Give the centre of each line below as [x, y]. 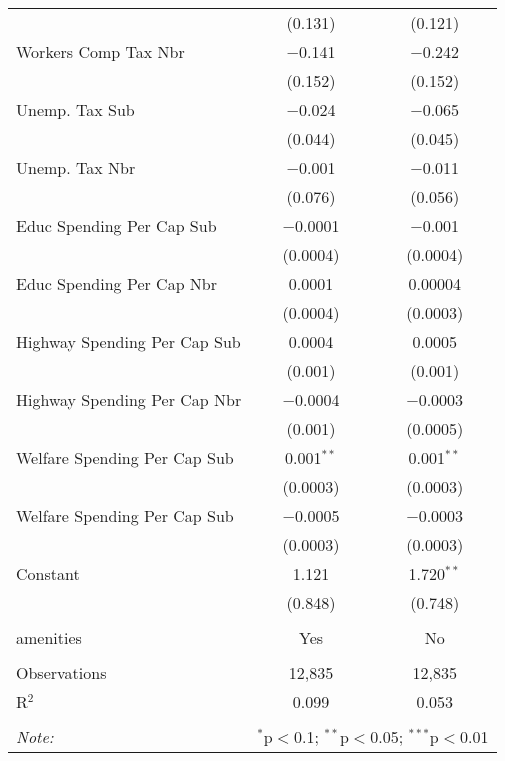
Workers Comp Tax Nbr [100, 51]
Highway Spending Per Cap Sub [128, 341]
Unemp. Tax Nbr [76, 167]
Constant [48, 573]
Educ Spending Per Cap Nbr [117, 283]
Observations [61, 672]
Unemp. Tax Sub [75, 109]
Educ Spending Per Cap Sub [116, 225]
